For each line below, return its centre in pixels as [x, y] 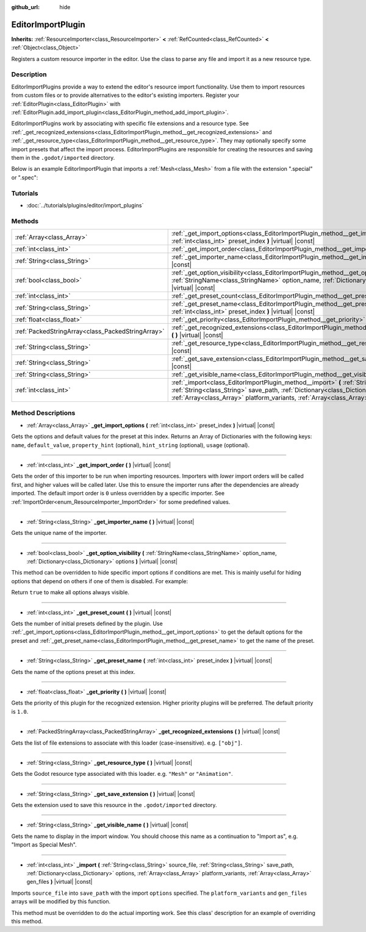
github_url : [25, 7]
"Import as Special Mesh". [44, 845]
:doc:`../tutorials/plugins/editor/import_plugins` [85, 205]
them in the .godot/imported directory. [63, 157]
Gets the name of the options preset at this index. [73, 672]
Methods [25, 221]
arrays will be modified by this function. [61, 902]
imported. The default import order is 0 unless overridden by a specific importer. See [118, 493]
